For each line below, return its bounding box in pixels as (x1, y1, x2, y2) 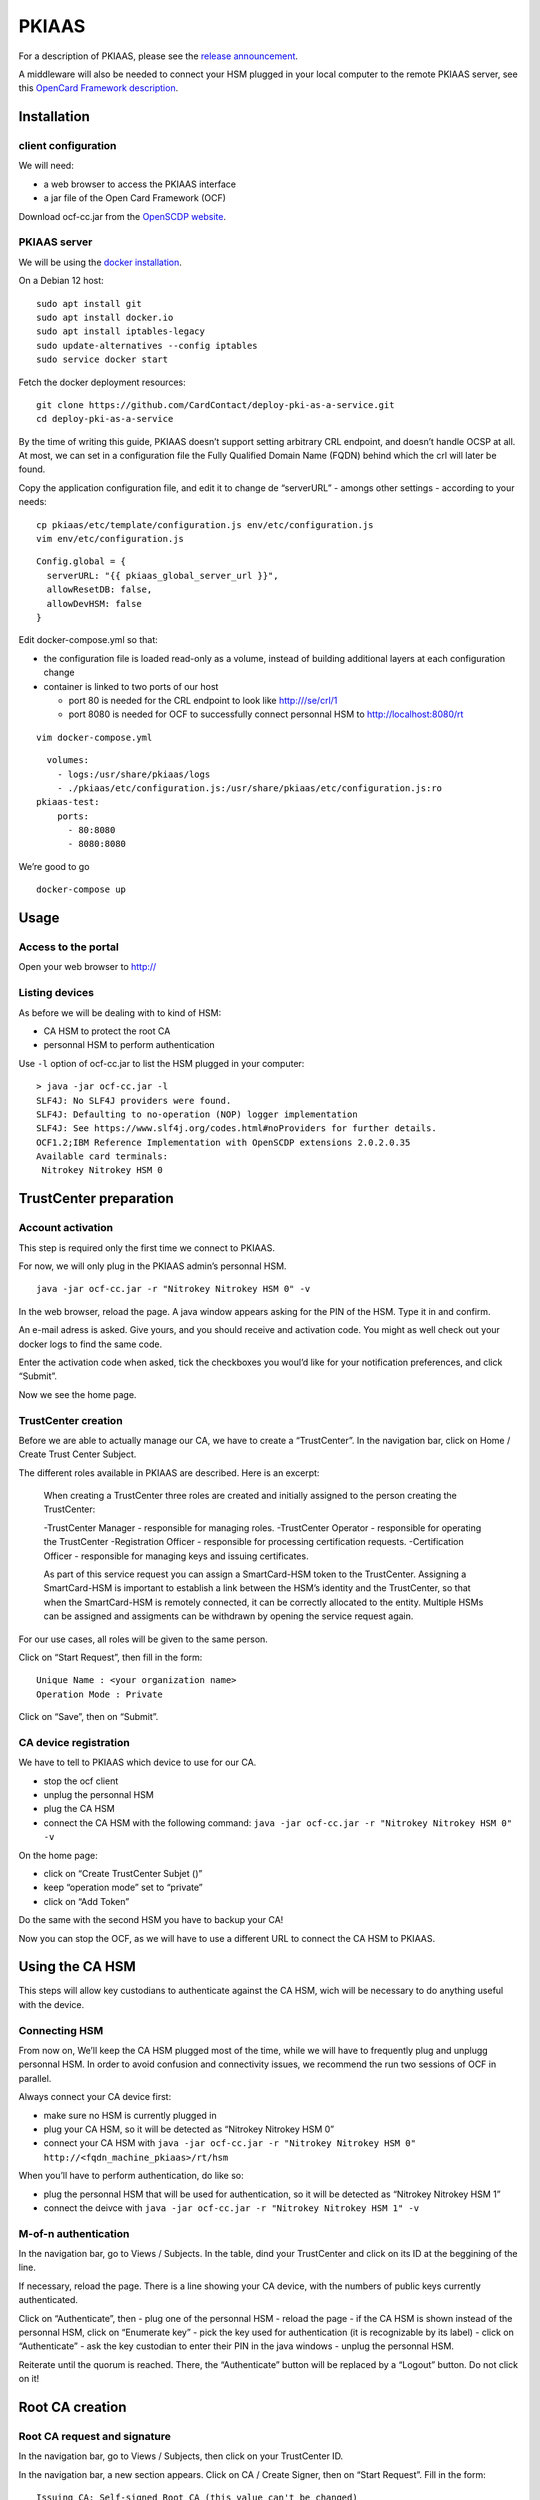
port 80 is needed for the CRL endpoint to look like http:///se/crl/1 (68, 694, 338, 706)
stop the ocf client (43, 1775, 119, 1787)
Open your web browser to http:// (18, 961, 157, 973)
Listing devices (18, 986, 95, 1000)
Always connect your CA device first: (18, 2091, 172, 2103)
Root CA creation (18, 2398, 127, 2415)
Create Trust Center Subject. (18, 1448, 137, 1460)
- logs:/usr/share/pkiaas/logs (56, 768, 211, 780)
